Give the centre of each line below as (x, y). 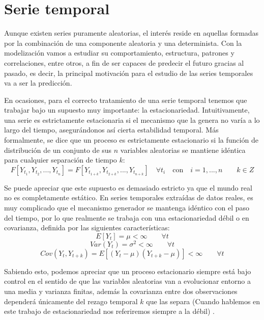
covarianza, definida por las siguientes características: (87, 228)
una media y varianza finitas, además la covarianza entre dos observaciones (121, 291)
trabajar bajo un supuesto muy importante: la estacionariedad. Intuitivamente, (127, 110)
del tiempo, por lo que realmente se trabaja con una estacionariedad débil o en (127, 217)
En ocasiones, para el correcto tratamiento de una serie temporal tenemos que (126, 100)
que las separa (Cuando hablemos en (203, 301)
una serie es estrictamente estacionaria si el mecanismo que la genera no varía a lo (132, 119)
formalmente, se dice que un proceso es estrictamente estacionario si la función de (131, 140)
